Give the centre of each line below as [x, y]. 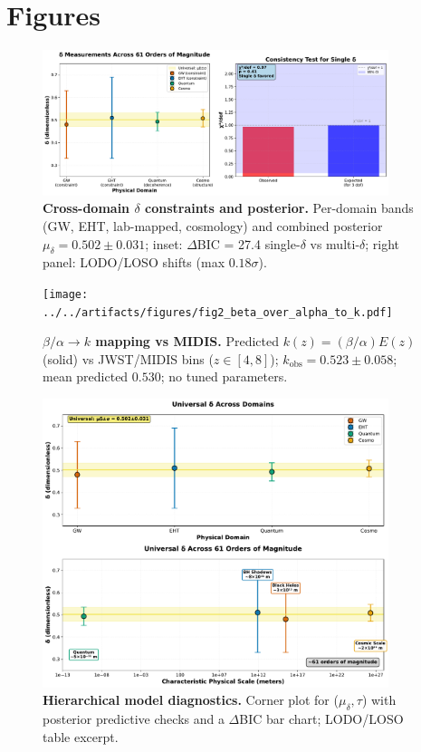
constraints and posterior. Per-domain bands [279, 208]
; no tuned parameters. [224, 376]
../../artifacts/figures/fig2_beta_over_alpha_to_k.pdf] [218, 312]
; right [383, 243]
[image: [66, 294]
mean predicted [86, 376]
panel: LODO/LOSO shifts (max [134, 262]
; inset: [164, 243]
